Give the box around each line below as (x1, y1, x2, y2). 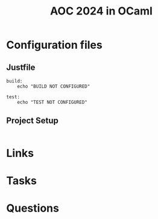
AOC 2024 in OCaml (50, 4, 153, 18)
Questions (6, 202, 59, 215)
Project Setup (6, 116, 59, 126)
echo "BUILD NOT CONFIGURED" (17, 83, 90, 89)
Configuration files (6, 38, 103, 52)
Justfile (6, 62, 36, 72)
